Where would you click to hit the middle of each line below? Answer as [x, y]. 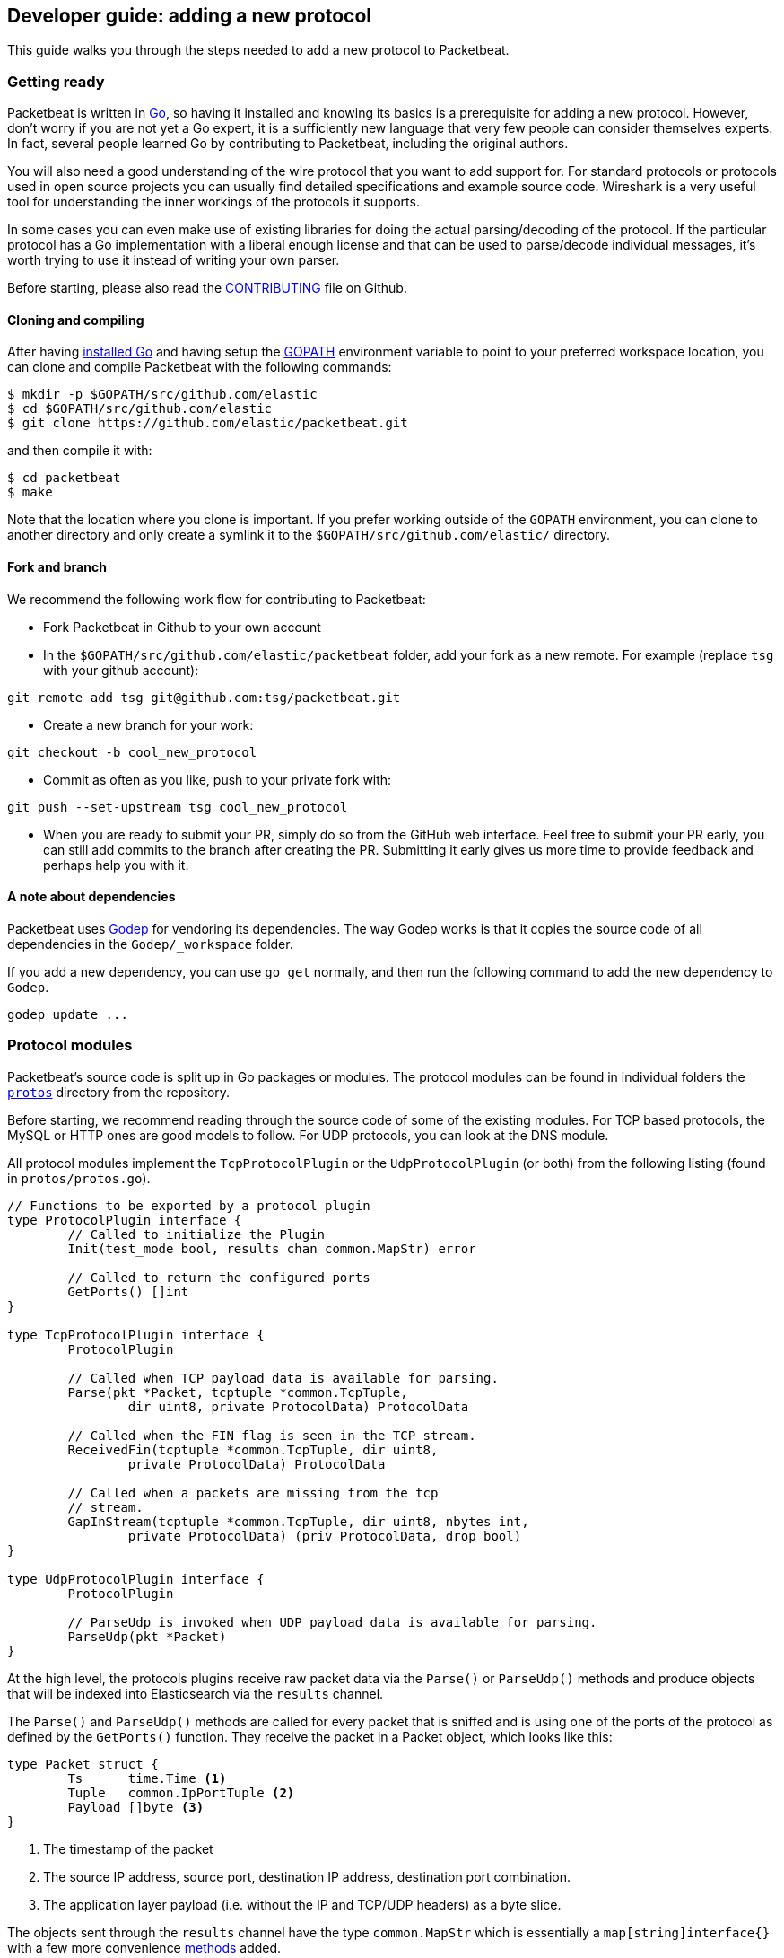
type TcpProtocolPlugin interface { [136, 1335]
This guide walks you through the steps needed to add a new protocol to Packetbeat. [258, 50]
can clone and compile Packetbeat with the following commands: [200, 367]
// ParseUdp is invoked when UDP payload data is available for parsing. [332, 1622]
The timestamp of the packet [128, 1848]
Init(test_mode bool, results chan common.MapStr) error [272, 1248]
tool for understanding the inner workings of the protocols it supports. [213, 202]
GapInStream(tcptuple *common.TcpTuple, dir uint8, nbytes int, [298, 1521]
